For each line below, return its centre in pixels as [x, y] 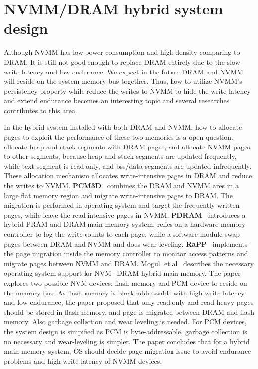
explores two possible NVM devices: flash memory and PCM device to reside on [126, 282]
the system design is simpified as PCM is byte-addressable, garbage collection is [126, 331]
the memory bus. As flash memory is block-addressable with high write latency [124, 292]
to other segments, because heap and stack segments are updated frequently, [120, 156]
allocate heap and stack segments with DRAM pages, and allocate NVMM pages [127, 146]
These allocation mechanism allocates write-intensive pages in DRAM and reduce [128, 176]
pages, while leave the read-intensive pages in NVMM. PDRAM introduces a [125, 214]
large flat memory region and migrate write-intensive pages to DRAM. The [118, 195]
